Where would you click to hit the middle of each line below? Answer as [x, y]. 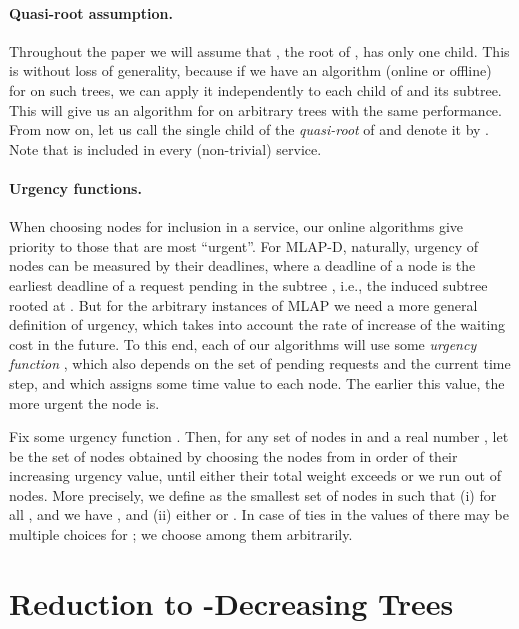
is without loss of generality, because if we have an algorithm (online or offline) [250, 70]
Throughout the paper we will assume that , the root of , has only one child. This [259, 50]
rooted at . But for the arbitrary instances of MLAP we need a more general [243, 304]
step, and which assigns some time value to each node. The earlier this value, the [257, 382]
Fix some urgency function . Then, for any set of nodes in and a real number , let [259, 436]
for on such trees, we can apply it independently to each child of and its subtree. [255, 89]
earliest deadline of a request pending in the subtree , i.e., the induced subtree [248, 284]
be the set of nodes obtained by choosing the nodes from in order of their [233, 455]
